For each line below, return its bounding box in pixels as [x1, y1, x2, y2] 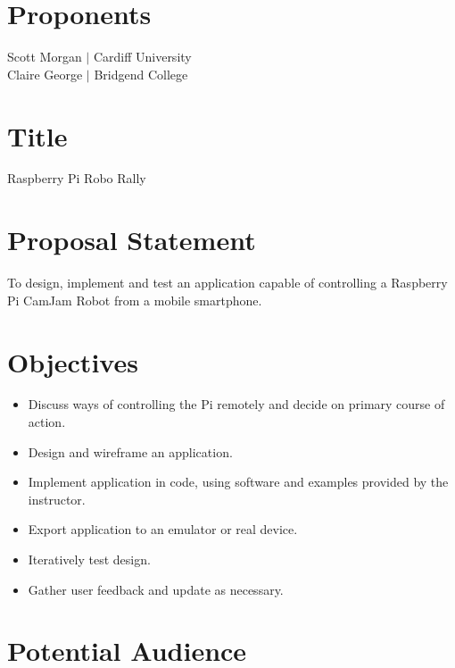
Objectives [7, 343, 138, 380]
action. [28, 413, 66, 431]
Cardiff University [93, 47, 192, 66]
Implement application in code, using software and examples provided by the [28, 472, 449, 491]
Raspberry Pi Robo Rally [7, 169, 146, 188]
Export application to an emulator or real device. [28, 520, 298, 539]
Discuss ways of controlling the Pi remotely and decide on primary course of [28, 395, 445, 413]
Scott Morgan [7, 47, 82, 66]
